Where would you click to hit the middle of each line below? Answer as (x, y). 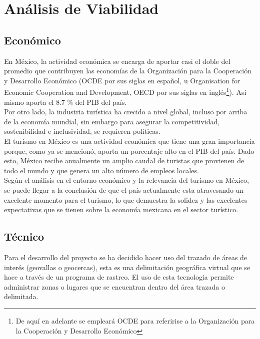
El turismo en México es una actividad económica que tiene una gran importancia (129, 141)
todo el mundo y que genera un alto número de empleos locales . (101, 170)
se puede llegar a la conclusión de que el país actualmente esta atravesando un (124, 189)
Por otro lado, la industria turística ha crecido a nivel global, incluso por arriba (126, 112)
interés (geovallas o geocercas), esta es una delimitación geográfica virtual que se (127, 267)
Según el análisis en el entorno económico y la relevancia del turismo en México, (126, 180)
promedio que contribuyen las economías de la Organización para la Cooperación (128, 71)
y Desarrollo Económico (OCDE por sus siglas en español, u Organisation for (122, 80)
